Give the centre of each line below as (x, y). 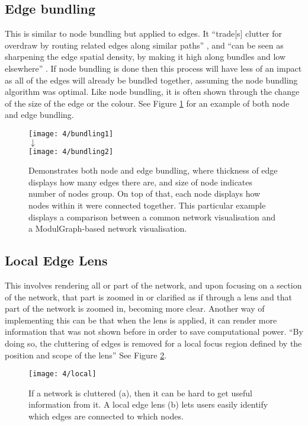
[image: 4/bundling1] (71, 134)
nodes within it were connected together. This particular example (147, 205)
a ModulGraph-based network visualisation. (108, 228)
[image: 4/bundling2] (71, 151)
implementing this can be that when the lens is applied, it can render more (141, 320)
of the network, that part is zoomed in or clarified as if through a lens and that (149, 297)
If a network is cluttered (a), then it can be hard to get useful (140, 393)
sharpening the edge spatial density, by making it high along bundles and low (145, 57)
